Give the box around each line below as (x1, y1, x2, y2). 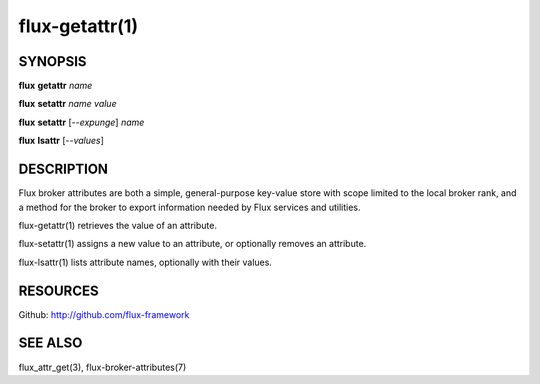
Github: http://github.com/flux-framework (18, 308, 190, 320)
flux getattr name (18, 80, 93, 92)
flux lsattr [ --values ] (18, 135, 105, 147)
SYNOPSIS (18, 53, 87, 70)
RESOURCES (18, 282, 99, 299)
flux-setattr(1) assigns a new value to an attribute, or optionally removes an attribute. (18, 238, 367, 250)
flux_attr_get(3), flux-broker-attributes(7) (18, 361, 187, 373)
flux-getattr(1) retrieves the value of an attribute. (18, 219, 217, 231)
